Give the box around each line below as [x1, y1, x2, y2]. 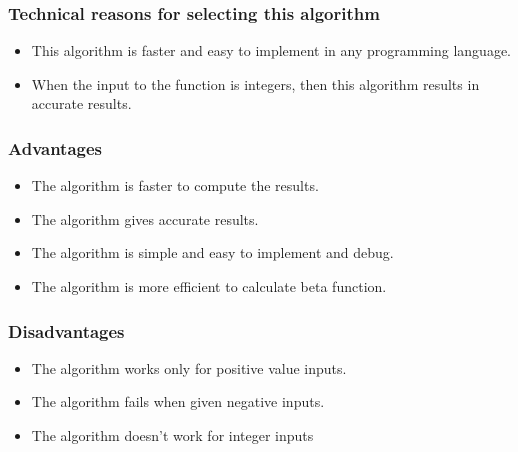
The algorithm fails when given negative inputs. [31, 391, 325, 412]
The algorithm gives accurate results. [31, 208, 259, 229]
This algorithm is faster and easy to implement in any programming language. [31, 40, 511, 61]
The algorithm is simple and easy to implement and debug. [31, 242, 394, 263]
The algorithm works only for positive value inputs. [31, 357, 347, 378]
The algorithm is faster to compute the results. [31, 175, 319, 196]
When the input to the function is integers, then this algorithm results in [31, 73, 480, 94]
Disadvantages [8, 318, 125, 343]
